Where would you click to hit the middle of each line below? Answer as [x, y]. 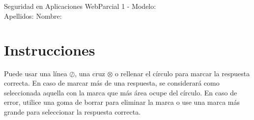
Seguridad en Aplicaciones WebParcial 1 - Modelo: [80, 6]
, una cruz [90, 73]
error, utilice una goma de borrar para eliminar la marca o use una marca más [122, 102]
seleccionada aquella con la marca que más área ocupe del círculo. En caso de [121, 92]
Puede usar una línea [36, 73]
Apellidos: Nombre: [33, 15]
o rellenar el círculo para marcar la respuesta [182, 73]
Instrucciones [50, 49]
